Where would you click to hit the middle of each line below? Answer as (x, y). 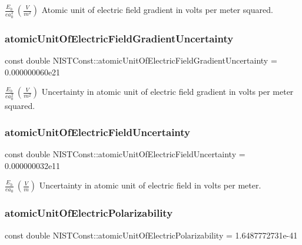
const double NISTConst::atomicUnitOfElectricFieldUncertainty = (125, 153)
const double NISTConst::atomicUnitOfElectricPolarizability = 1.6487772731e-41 (151, 235)
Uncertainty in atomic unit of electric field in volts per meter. (150, 185)
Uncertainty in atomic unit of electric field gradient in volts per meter (167, 92)
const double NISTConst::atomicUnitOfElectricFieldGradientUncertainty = (141, 60)
